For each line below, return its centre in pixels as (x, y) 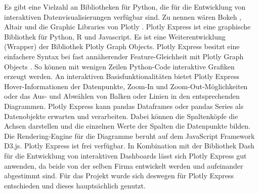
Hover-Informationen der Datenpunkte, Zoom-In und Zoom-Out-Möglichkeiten (126, 86)
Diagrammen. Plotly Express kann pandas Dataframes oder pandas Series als (124, 106)
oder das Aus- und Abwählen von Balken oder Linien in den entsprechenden (122, 96)
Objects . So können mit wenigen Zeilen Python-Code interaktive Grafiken (119, 66)
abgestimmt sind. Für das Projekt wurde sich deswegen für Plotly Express (119, 176)
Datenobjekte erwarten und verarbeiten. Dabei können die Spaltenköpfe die (121, 116)
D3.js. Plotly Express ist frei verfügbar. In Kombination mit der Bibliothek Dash (129, 146)
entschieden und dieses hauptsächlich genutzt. (75, 185)
